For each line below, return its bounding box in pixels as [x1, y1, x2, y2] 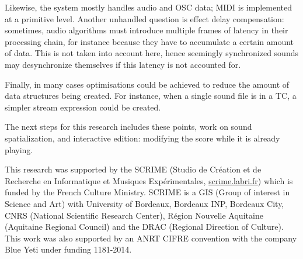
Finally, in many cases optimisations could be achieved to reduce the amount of [5, 78, 290, 90]
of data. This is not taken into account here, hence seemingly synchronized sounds [5, 47, 298, 59]
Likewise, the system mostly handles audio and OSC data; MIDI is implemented [5, 1, 292, 13]
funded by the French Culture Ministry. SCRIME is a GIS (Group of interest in [5, 186, 290, 198]
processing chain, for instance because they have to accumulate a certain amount [5, 35, 294, 47]
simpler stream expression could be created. [5, 101, 161, 113]
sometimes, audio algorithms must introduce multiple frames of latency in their [5, 24, 288, 36]
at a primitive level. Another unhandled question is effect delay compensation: [5, 12, 284, 25]
